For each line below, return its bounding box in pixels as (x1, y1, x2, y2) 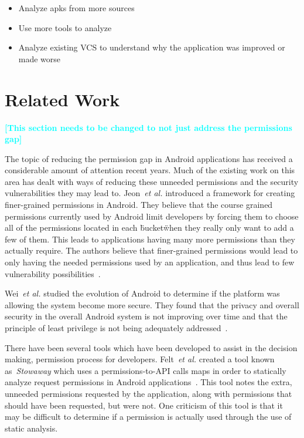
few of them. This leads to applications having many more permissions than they (5, 233, 295, 245)
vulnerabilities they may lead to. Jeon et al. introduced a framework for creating (5, 187, 295, 199)
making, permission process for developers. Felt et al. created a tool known (5, 353, 275, 365)
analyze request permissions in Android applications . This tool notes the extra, (5, 376, 292, 388)
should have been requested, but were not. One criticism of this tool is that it (5, 399, 283, 411)
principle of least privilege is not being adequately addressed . (5, 322, 228, 333)
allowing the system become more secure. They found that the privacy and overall (5, 298, 299, 311)
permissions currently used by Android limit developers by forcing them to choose (5, 210, 299, 222)
